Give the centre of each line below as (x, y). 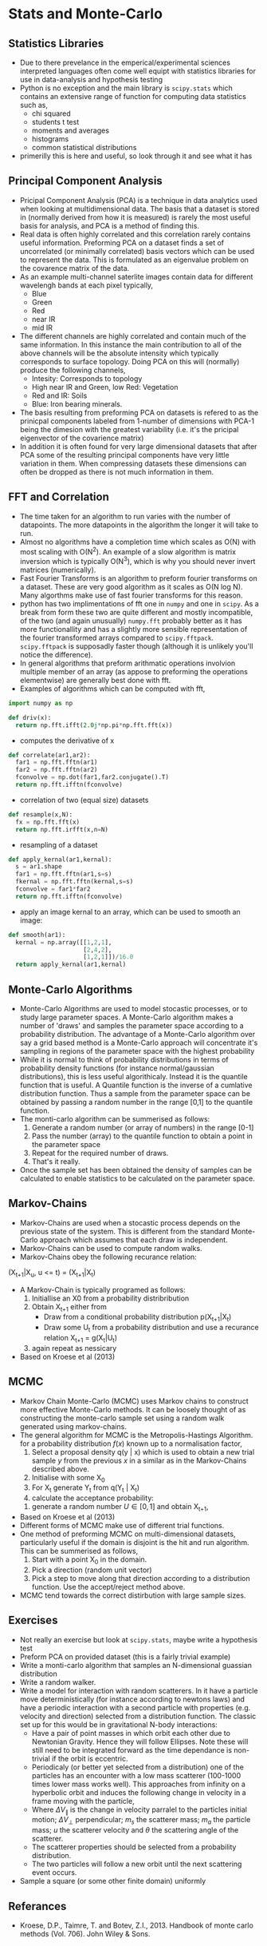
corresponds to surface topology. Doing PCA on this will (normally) (130, 361)
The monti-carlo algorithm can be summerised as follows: (115, 1119)
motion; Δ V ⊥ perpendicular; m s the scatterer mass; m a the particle (141, 1821)
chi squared (51, 113)
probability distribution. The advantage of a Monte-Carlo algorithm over (137, 1034)
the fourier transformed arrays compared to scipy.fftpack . (116, 637)
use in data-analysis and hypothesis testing (91, 79)
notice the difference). (56, 654)
